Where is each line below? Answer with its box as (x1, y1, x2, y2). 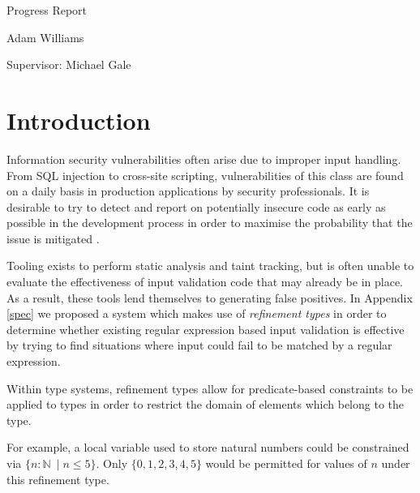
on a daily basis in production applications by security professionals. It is (6, 182, 370, 199)
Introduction (6, 103, 151, 136)
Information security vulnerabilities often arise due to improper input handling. (6, 150, 401, 167)
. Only (96, 455, 128, 471)
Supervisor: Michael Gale (6, 56, 131, 73)
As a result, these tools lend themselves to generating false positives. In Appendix (6, 289, 413, 306)
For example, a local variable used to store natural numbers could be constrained (6, 439, 409, 456)
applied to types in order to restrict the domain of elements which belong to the (6, 396, 404, 413)
